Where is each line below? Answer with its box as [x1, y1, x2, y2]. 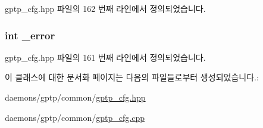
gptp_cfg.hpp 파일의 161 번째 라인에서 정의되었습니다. [5, 51, 206, 63]
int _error [5, 27, 55, 42]
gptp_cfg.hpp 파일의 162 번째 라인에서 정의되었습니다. [5, 2, 206, 14]
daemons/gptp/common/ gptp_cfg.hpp [5, 91, 146, 103]
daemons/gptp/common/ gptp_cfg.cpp [5, 111, 145, 123]
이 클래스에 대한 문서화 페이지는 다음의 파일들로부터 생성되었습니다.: [5, 71, 259, 83]
